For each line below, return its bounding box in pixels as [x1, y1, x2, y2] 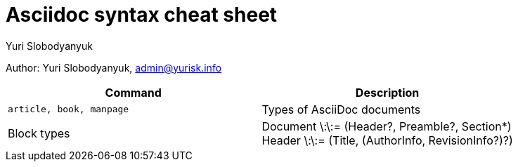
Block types [8, 126, 70, 140]
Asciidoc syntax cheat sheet [6, 3, 278, 27]
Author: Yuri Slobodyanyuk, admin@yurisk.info [6, 61, 222, 74]
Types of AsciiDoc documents [261, 102, 421, 116]
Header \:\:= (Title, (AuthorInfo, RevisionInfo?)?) [261, 133, 513, 147]
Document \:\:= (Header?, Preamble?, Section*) [261, 119, 512, 133]
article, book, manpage [8, 104, 129, 115]
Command [105, 85, 162, 100]
